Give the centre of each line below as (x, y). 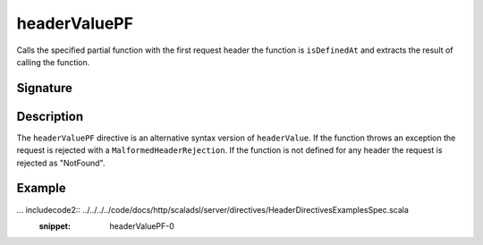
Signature (45, 88)
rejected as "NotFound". (61, 163)
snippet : (55, 226)
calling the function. (53, 62)
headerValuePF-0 (142, 226)
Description (50, 116)
